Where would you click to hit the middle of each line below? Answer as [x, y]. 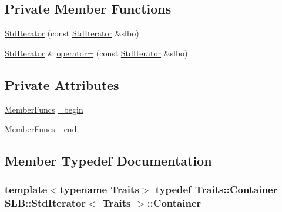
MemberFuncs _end [41, 129]
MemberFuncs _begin [44, 109]
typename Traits [99, 189]
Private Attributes [62, 84]
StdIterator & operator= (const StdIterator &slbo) [96, 53]
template [26, 189]
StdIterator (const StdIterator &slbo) [72, 33]
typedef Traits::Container [216, 189]
